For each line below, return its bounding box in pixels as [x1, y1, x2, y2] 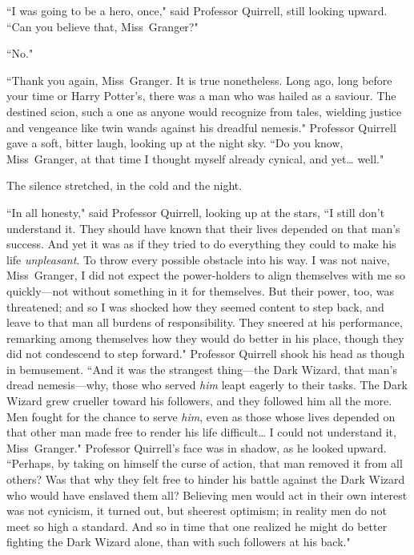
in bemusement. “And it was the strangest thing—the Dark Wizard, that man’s [6, 360, 397, 377]
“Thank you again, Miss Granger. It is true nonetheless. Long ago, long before [6, 71, 392, 88]
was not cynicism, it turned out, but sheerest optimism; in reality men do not [6, 502, 387, 519]
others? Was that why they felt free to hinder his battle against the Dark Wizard [6, 471, 405, 488]
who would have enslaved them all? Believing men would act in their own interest [6, 486, 408, 503]
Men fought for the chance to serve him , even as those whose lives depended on [6, 408, 396, 424]
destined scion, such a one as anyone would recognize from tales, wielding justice [6, 103, 402, 119]
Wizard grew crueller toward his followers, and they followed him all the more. [6, 392, 392, 409]
